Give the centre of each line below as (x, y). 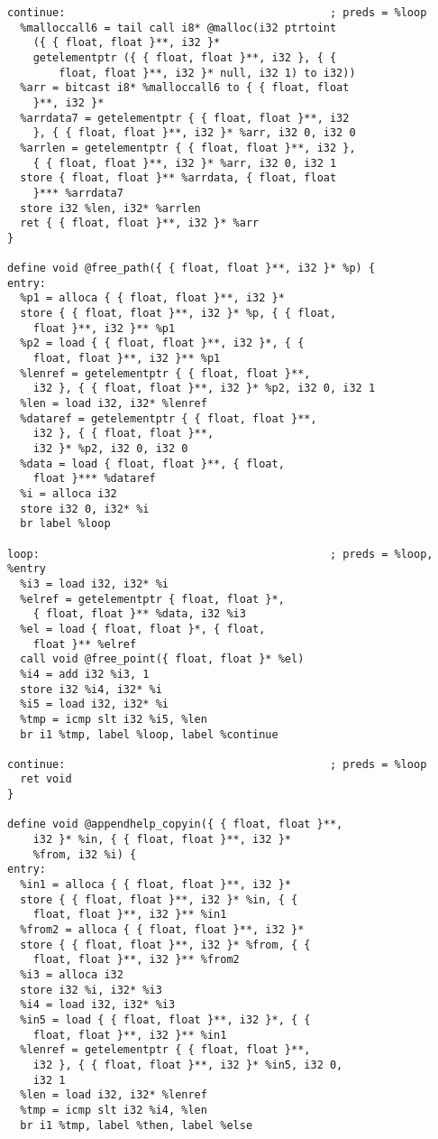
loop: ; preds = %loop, (220, 554)
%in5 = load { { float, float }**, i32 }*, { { (165, 1019)
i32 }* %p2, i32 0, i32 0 (110, 449)
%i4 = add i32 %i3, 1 (85, 674)
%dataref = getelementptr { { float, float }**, (169, 418)
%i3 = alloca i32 (72, 975)
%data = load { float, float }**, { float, (152, 463)
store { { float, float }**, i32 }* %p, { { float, (178, 314)
